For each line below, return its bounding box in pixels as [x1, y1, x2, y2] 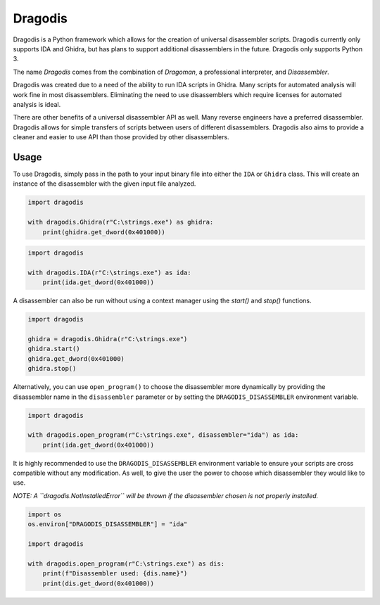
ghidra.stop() [27, 364, 77, 373]
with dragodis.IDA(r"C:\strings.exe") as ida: [27, 268, 191, 276]
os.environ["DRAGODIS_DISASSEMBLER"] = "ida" [27, 521, 188, 528]
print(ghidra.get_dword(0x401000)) [42, 228, 165, 236]
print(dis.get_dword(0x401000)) [42, 579, 155, 587]
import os [27, 510, 62, 518]
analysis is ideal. [13, 100, 61, 108]
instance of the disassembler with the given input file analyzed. [13, 179, 196, 188]
